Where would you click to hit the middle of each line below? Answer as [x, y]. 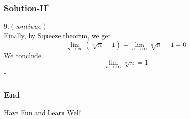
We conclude [23, 55]
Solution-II [25, 7]
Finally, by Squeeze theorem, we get [57, 35]
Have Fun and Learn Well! [43, 112]
